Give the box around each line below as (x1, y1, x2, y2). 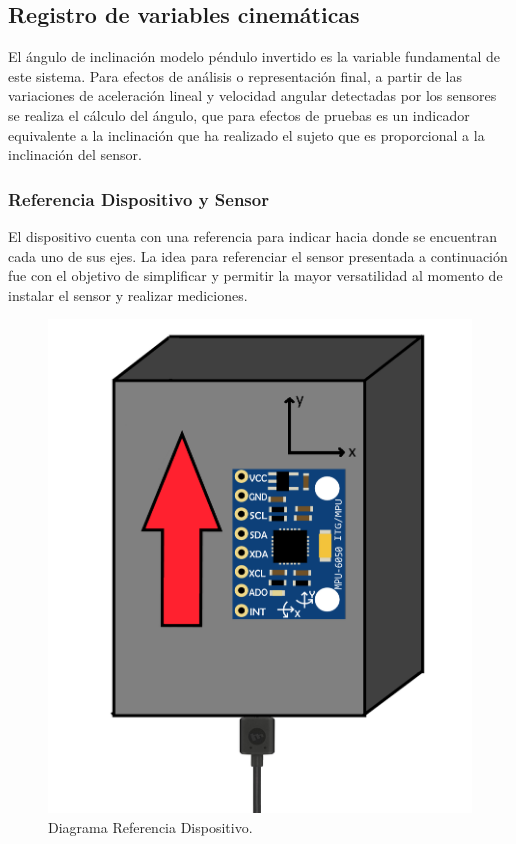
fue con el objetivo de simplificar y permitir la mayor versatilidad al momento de (8, 265, 503, 286)
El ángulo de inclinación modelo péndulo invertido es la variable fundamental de (8, 46, 500, 67)
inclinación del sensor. (8, 144, 142, 165)
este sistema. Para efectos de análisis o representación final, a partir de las (8, 65, 463, 86)
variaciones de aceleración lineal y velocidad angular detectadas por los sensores (8, 85, 497, 106)
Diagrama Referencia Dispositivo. (48, 816, 253, 837)
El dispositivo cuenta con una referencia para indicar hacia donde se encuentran (8, 225, 498, 246)
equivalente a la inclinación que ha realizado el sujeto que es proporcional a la (8, 124, 485, 145)
